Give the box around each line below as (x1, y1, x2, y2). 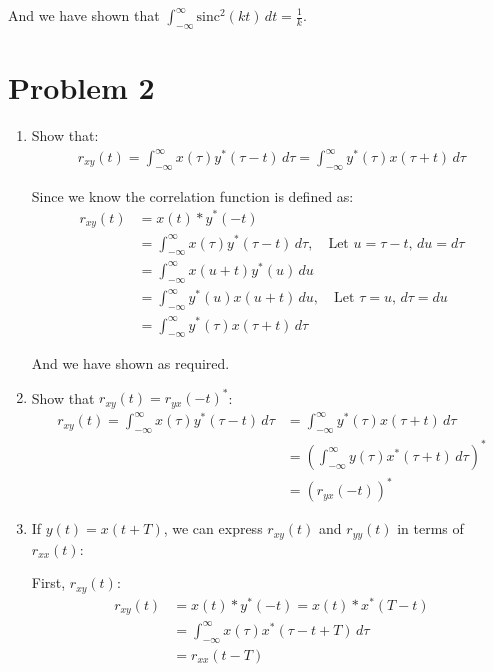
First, (31, 572, 66, 593)
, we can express (163, 518, 263, 539)
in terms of (397, 518, 464, 539)
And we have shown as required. (31, 353, 230, 374)
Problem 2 (8, 66, 155, 107)
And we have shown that (8, 5, 160, 25)
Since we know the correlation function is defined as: (31, 185, 354, 206)
